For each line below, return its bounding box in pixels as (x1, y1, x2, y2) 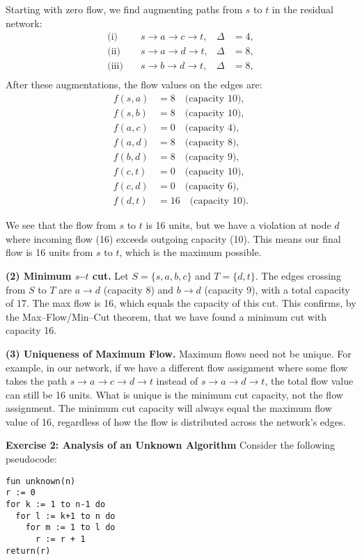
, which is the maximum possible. (119, 245, 262, 259)
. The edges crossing (255, 268, 341, 282)
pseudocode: (6, 451, 57, 466)
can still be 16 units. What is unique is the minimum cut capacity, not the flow (6, 387, 343, 401)
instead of (156, 374, 198, 388)
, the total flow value (265, 374, 354, 388)
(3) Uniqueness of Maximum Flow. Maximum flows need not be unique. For (6, 346, 352, 360)
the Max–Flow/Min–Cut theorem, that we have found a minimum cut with (6, 309, 327, 323)
